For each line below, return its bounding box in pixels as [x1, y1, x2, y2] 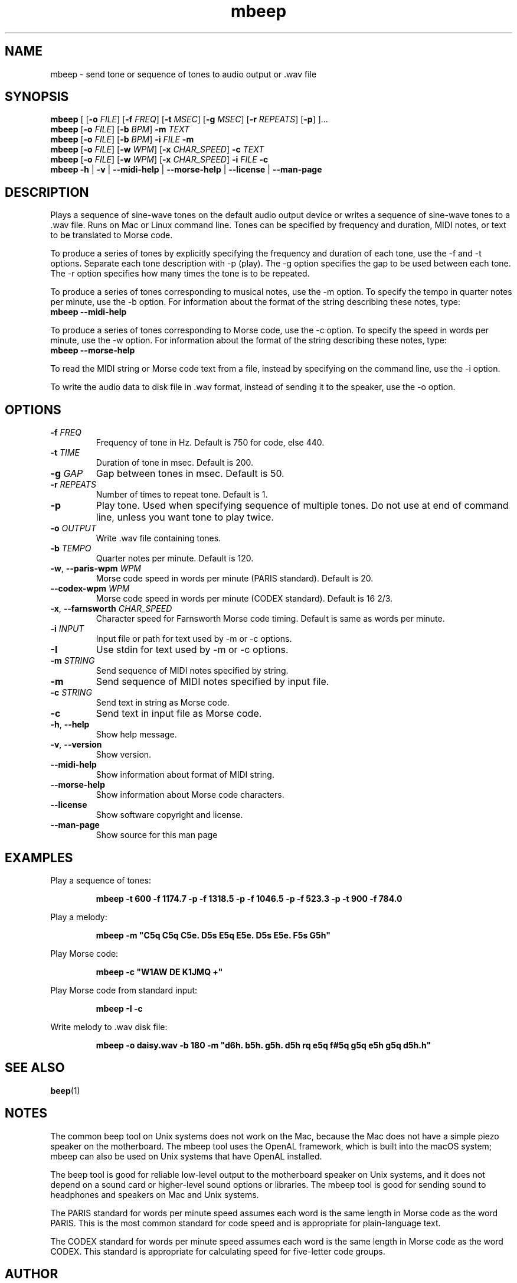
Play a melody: [50, 911, 107, 922]
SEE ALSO [5, 1060, 65, 1076]
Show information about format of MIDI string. [96, 769, 274, 780]
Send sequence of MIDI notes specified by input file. [96, 675, 329, 688]
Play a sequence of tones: [50, 875, 152, 885]
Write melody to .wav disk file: [50, 1021, 168, 1032]
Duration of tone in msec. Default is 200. [96, 457, 254, 468]
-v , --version [50, 739, 102, 750]
